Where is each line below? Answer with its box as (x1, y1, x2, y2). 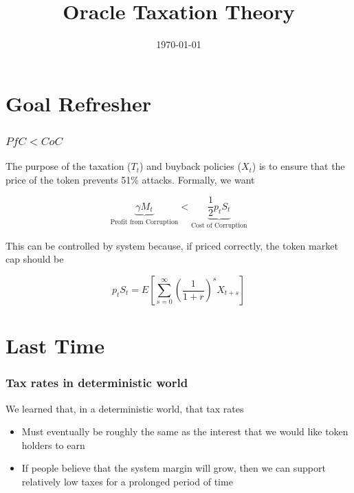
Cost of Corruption (190, 222, 247, 230)
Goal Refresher (5, 89, 152, 117)
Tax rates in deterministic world (5, 374, 188, 391)
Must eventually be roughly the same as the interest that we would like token (21, 424, 349, 439)
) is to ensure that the (252, 159, 345, 173)
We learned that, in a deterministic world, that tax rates (5, 401, 244, 415)
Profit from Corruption (110, 218, 179, 226)
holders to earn (21, 437, 85, 452)
